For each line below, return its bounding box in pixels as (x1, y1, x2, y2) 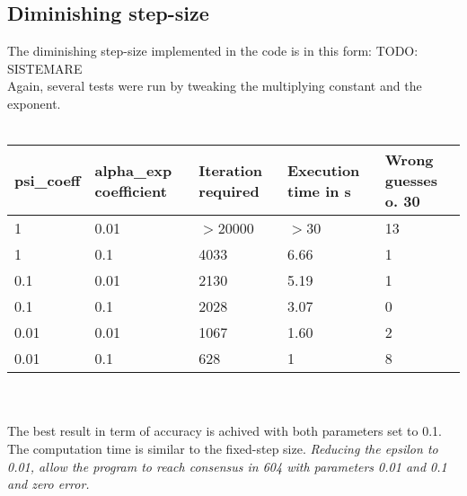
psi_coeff (14, 170, 81, 191)
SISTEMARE (7, 58, 83, 77)
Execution (287, 159, 360, 181)
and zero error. (7, 474, 90, 493)
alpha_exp (94, 159, 172, 181)
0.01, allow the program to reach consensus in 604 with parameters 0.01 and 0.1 (7, 456, 447, 475)
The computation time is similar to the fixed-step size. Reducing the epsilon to (7, 438, 438, 457)
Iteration (198, 159, 263, 181)
